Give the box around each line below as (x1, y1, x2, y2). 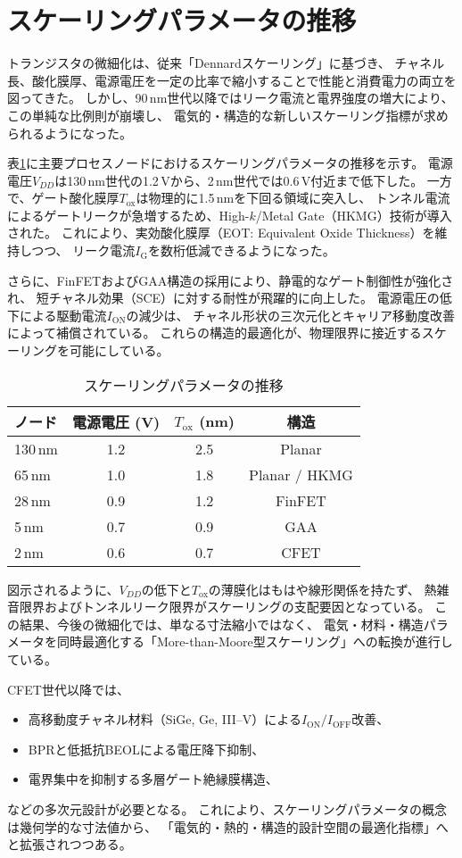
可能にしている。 (69, 341, 169, 360)
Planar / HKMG (249, 463, 353, 485)
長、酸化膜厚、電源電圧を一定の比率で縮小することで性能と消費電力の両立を (7, 71, 457, 89)
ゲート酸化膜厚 (31, 188, 120, 207)
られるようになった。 (7, 123, 132, 142)
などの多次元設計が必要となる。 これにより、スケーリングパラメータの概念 (7, 799, 447, 818)
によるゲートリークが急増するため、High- (7, 205, 250, 224)
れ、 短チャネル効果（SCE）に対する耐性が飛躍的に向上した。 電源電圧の (7, 288, 440, 307)
